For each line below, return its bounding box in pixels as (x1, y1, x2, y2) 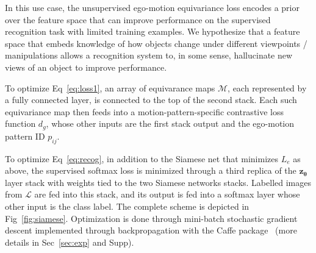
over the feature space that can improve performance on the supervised (5, 13, 271, 26)
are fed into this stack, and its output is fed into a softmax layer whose (34, 188, 300, 201)
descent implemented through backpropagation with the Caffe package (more (5, 224, 297, 237)
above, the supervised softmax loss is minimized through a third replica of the (5, 164, 296, 177)
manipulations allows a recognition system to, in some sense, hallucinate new (5, 49, 293, 62)
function (5, 117, 36, 130)
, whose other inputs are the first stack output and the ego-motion (46, 117, 295, 130)
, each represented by (228, 81, 307, 94)
